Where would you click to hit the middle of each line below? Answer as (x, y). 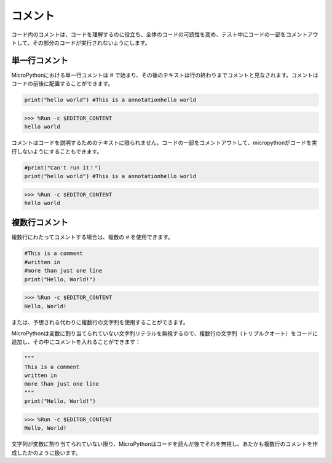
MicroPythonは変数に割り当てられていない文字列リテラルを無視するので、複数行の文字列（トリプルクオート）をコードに (165, 333)
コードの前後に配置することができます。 (62, 84)
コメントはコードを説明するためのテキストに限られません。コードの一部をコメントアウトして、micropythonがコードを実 (164, 143)
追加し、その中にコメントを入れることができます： (76, 342)
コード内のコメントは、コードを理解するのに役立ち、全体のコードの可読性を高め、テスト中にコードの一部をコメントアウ (165, 34)
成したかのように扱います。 (46, 453)
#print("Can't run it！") (63, 168)
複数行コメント (40, 223)
